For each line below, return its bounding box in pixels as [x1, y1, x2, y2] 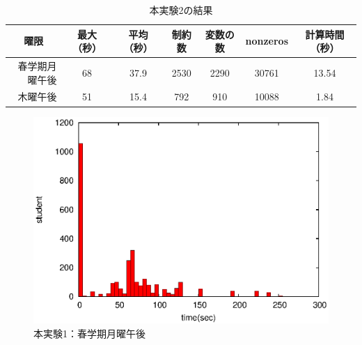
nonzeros [245, 33, 288, 48]
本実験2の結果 [149, 3, 213, 17]
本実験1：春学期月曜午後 [33, 325, 145, 340]
